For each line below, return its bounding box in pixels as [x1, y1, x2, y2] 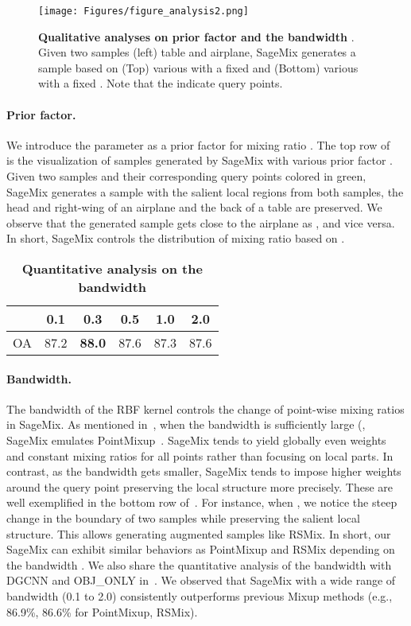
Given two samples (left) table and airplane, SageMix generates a [38, 44, 356, 60]
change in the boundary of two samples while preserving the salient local [6, 509, 360, 526]
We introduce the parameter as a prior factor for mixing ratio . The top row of [6, 136, 390, 153]
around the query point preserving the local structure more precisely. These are [6, 478, 393, 495]
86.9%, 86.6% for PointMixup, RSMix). [6, 603, 198, 620]
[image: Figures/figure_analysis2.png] [38, 6, 249, 17]
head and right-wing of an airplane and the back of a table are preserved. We [6, 199, 382, 216]
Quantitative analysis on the [21, 259, 203, 278]
